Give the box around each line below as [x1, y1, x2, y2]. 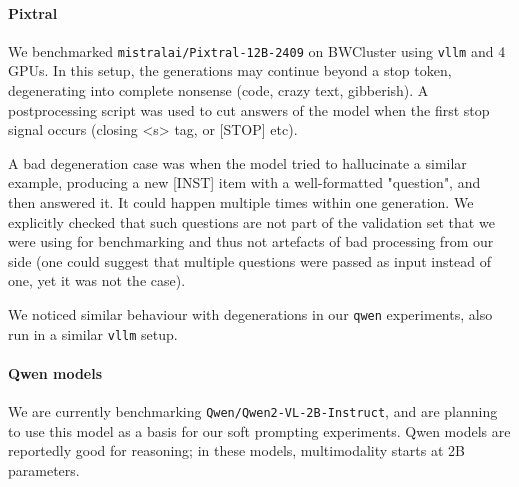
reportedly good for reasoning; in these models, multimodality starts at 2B [8, 440, 465, 461]
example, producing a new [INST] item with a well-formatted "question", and [8, 172, 481, 193]
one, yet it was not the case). [8, 270, 186, 291]
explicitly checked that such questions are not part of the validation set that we [8, 211, 495, 232]
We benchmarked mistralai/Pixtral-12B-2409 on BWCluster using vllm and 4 [8, 40, 506, 61]
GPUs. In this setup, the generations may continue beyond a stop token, [8, 60, 452, 81]
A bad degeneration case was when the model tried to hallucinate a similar [8, 152, 467, 173]
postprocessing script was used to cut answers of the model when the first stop [8, 99, 490, 120]
